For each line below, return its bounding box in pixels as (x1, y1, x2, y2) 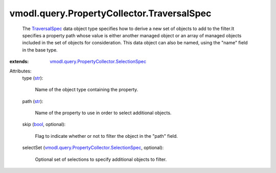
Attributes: (9, 68, 32, 74)
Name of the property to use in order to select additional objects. (35, 110, 172, 116)
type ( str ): (22, 75, 43, 81)
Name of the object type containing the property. (35, 87, 139, 93)
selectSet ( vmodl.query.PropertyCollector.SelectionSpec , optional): (22, 144, 164, 151)
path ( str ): (22, 98, 43, 104)
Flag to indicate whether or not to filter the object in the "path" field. (35, 133, 178, 139)
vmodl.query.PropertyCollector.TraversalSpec (9, 8, 212, 19)
